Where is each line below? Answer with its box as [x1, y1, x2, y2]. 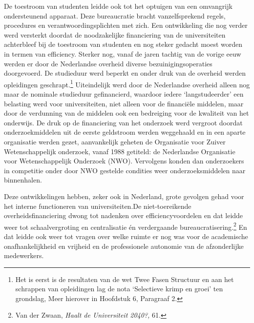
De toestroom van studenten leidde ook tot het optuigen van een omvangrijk [4, 1, 233, 11]
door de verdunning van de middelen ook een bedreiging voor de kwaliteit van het [4, 108, 249, 118]
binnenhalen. [4, 175, 42, 185]
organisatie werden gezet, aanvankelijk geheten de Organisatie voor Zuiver [4, 136, 226, 146]
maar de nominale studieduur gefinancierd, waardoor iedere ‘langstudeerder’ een [4, 89, 244, 99]
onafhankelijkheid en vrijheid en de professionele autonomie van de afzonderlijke [4, 241, 244, 251]
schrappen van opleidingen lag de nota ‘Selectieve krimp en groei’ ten [15, 283, 223, 294]
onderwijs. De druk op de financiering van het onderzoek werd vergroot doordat [4, 117, 243, 127]
